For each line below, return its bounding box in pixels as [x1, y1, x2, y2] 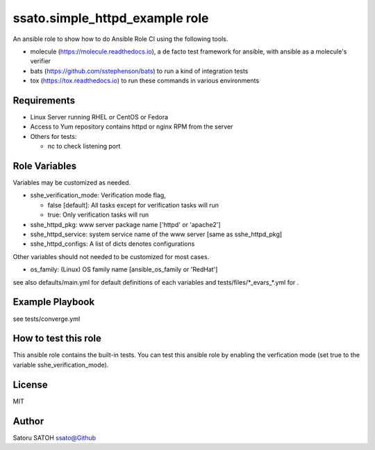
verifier [30, 57, 51, 65]
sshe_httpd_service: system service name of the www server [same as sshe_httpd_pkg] [30, 230, 283, 239]
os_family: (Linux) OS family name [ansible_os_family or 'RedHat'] [30, 265, 218, 274]
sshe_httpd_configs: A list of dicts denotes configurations [30, 240, 195, 248]
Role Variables [12, 160, 76, 172]
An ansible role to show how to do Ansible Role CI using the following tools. [12, 35, 228, 43]
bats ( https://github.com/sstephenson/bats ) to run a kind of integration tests [30, 67, 249, 75]
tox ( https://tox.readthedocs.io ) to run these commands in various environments [30, 76, 260, 85]
